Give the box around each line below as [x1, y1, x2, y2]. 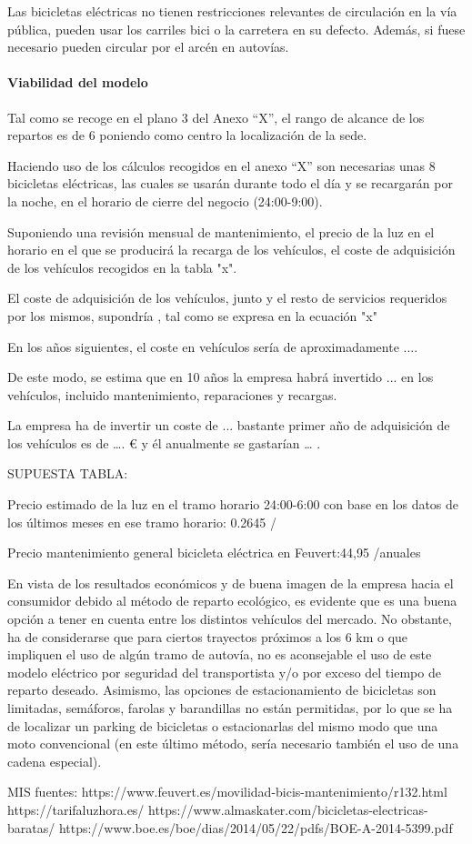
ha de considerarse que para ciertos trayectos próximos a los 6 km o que [7, 627, 408, 646]
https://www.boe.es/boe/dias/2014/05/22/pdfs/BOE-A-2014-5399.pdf [58, 818, 453, 837]
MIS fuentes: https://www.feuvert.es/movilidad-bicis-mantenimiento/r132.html [7, 782, 447, 801]
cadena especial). [7, 751, 102, 770]
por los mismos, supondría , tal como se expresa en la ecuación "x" [7, 306, 377, 325]
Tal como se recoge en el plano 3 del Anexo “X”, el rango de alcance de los [7, 107, 425, 126]
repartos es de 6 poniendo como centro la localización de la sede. [7, 126, 367, 145]
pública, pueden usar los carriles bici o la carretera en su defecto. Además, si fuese [7, 19, 466, 38]
